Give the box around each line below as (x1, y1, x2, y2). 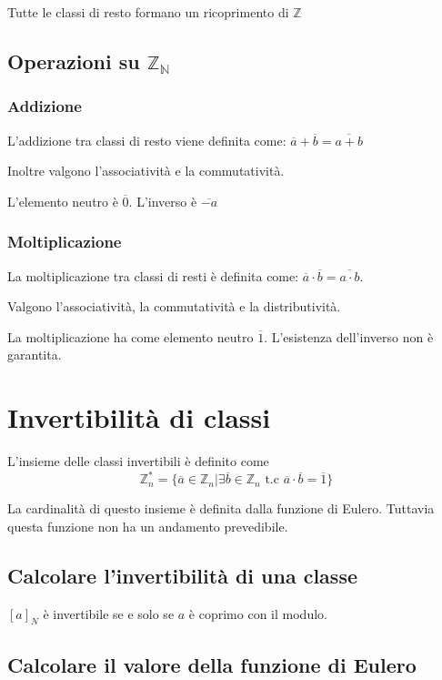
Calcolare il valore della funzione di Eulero (7, 650, 417, 678)
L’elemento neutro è (7, 191, 118, 210)
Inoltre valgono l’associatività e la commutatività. (7, 161, 285, 180)
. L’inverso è (128, 191, 197, 210)
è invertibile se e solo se (43, 604, 175, 623)
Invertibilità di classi (7, 399, 271, 436)
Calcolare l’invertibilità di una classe (7, 561, 357, 589)
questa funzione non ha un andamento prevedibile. (7, 516, 288, 535)
